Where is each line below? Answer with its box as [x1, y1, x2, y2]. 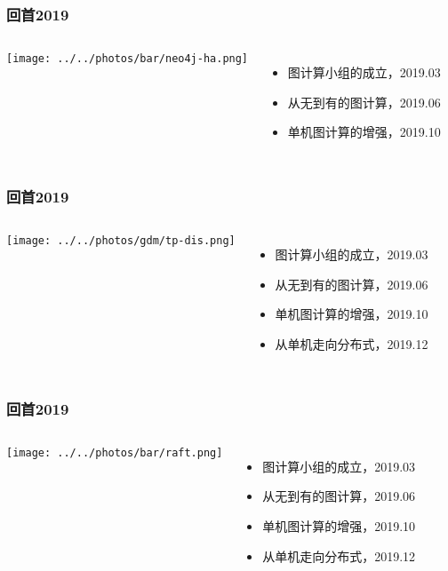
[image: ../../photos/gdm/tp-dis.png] [6, 234, 236, 248]
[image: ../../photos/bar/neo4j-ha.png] [6, 52, 249, 66]
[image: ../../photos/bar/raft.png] [6, 446, 223, 459]
